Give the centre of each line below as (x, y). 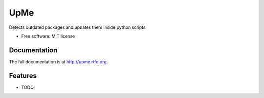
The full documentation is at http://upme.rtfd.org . (58, 61)
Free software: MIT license (48, 36)
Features (23, 76)
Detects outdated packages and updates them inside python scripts (77, 27)
